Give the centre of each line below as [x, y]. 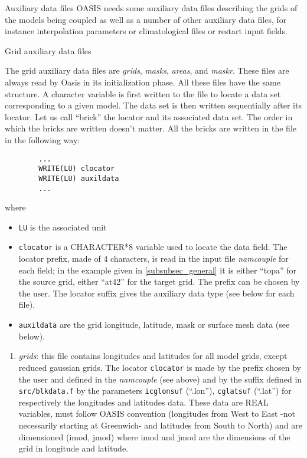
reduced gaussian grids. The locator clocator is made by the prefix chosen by [160, 367]
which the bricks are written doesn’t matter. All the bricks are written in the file [151, 128]
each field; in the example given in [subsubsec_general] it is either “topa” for [158, 270]
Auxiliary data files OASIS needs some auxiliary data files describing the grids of [151, 8]
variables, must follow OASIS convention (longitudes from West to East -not [157, 413]
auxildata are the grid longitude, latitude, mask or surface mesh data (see [154, 324]
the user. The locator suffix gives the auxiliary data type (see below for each [156, 293]
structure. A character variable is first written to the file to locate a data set [143, 93]
